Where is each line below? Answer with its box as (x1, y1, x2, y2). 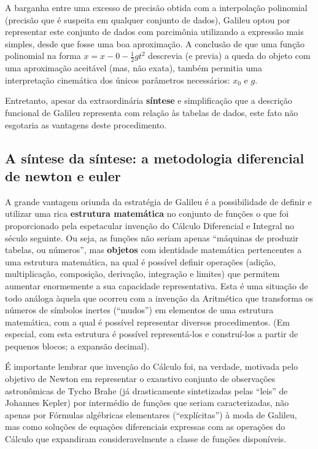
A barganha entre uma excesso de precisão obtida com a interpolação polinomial (5, 1, 308, 14)
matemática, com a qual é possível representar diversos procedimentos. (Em (5, 315, 290, 328)
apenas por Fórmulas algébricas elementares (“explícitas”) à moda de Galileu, (5, 408, 297, 421)
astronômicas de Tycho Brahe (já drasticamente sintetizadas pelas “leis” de (5, 384, 288, 397)
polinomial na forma (5, 49, 81, 62)
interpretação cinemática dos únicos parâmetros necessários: (5, 73, 230, 86)
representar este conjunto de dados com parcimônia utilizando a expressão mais (5, 25, 304, 38)
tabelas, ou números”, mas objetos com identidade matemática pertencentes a (5, 243, 302, 256)
